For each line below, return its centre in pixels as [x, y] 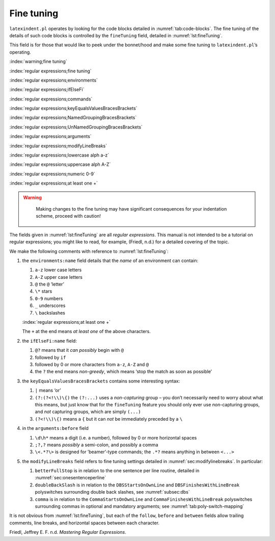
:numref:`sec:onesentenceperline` [71, 478]
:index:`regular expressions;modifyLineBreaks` [58, 146]
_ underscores [50, 305]
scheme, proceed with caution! [68, 216]
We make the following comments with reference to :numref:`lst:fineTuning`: [89, 251]
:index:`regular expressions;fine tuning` [50, 71]
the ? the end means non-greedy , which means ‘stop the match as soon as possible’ [123, 372]
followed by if [50, 357]
